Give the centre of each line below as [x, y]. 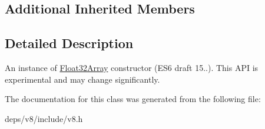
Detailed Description [69, 43]
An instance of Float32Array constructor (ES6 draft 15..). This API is [132, 67]
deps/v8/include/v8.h [44, 118]
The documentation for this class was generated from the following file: [133, 99]
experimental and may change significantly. [82, 79]
